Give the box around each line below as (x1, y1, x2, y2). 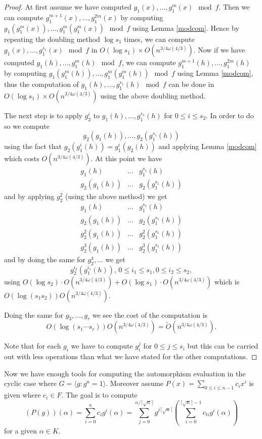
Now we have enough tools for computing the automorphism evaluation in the (4, 368, 246, 378)
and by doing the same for (4, 254, 85, 264)
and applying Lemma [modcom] (158, 141, 257, 152)
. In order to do (206, 110, 254, 120)
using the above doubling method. (100, 90, 206, 101)
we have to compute (71, 340, 133, 351)
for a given (4, 425, 37, 435)
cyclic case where (4, 378, 57, 388)
